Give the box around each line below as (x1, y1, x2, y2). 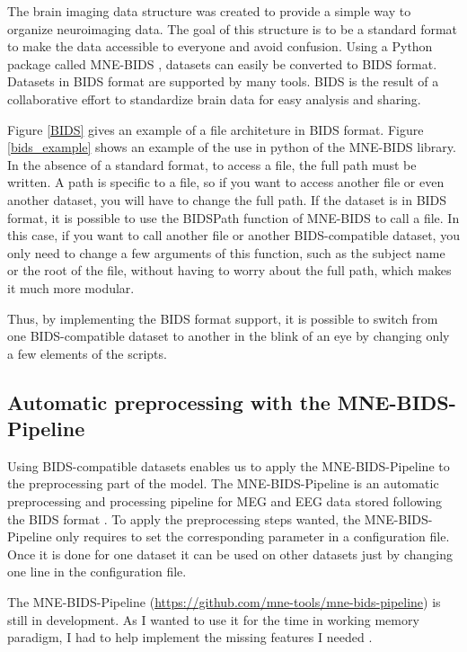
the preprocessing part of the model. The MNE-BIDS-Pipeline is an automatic (7, 474, 439, 493)
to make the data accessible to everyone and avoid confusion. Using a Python (7, 37, 433, 56)
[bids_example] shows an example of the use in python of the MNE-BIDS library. (7, 138, 456, 156)
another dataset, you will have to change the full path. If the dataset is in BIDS (7, 190, 447, 209)
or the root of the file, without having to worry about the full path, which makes (7, 261, 452, 280)
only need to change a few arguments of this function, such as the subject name (7, 243, 445, 262)
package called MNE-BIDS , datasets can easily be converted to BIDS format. (7, 54, 437, 73)
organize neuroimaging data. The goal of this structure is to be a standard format (7, 19, 458, 38)
